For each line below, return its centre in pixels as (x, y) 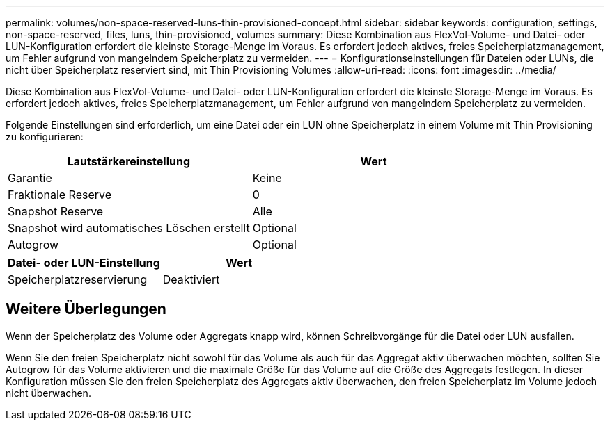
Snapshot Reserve (56, 211)
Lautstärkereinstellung (128, 161)
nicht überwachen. (48, 393)
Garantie (30, 178)
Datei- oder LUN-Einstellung (84, 263)
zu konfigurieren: (45, 137)
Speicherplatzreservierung (78, 279)
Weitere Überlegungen (86, 309)
